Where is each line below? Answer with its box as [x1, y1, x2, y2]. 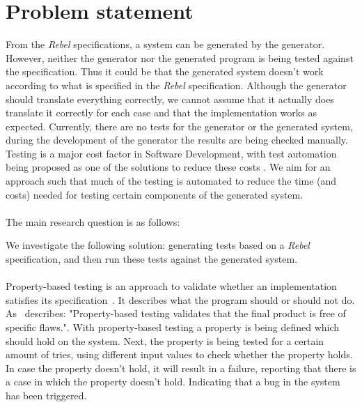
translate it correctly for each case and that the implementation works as [6, 105, 317, 120]
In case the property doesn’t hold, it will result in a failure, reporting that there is [6, 360, 356, 375]
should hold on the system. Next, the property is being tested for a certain [6, 333, 324, 348]
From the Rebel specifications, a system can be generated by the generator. [6, 37, 325, 52]
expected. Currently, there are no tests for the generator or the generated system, [6, 118, 353, 133]
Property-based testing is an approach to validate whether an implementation [6, 279, 337, 293]
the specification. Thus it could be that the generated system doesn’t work [6, 64, 324, 79]
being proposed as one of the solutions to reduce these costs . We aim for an [6, 160, 331, 174]
